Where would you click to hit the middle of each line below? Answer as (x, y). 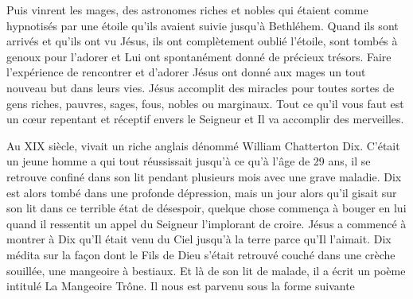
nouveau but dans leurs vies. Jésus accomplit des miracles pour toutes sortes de (201, 87)
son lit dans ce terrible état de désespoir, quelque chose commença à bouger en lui (206, 208)
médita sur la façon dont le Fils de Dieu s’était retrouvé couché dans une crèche (201, 254)
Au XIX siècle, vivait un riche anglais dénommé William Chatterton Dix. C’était (203, 145)
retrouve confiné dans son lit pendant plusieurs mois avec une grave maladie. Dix (204, 176)
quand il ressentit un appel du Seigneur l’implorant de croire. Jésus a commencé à (206, 223)
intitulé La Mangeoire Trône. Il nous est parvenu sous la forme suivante (181, 286)
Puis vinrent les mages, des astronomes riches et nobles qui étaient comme (187, 10)
